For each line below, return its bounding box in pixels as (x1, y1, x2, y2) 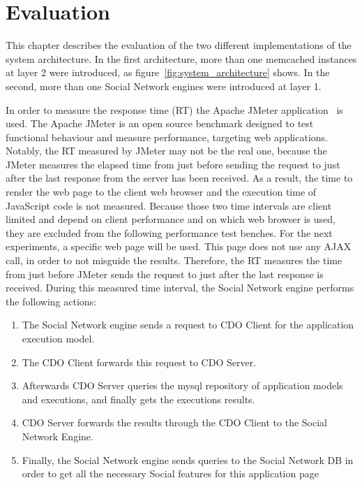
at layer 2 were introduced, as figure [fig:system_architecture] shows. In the (6, 65, 330, 80)
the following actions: (6, 294, 96, 308)
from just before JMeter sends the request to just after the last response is (6, 266, 324, 281)
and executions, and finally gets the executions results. (22, 391, 255, 406)
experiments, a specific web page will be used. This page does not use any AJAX (6, 239, 352, 254)
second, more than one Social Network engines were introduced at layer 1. (6, 78, 322, 93)
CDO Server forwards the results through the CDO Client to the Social (22, 415, 327, 430)
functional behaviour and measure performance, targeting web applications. (6, 129, 329, 144)
